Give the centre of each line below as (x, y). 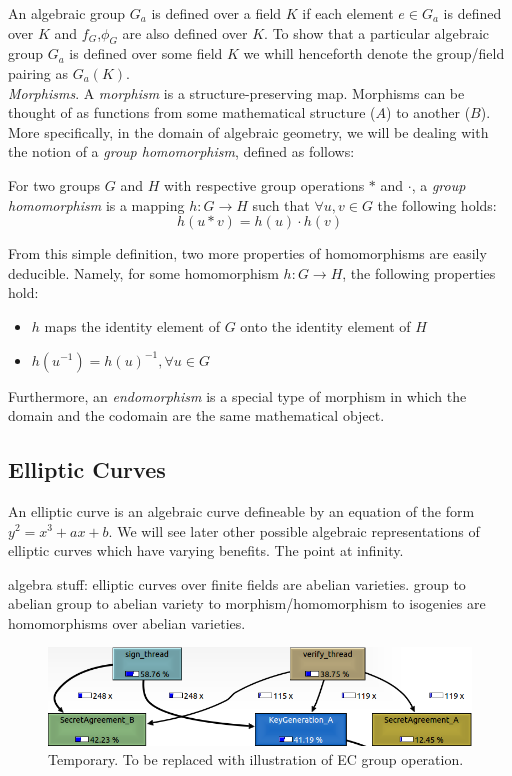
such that (281, 204)
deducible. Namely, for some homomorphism (143, 272)
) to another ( (428, 112)
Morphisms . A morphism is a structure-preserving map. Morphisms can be (236, 92)
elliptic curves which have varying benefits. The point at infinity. (206, 550)
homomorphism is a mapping (96, 204)
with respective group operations (264, 184)
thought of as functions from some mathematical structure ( (192, 112)
